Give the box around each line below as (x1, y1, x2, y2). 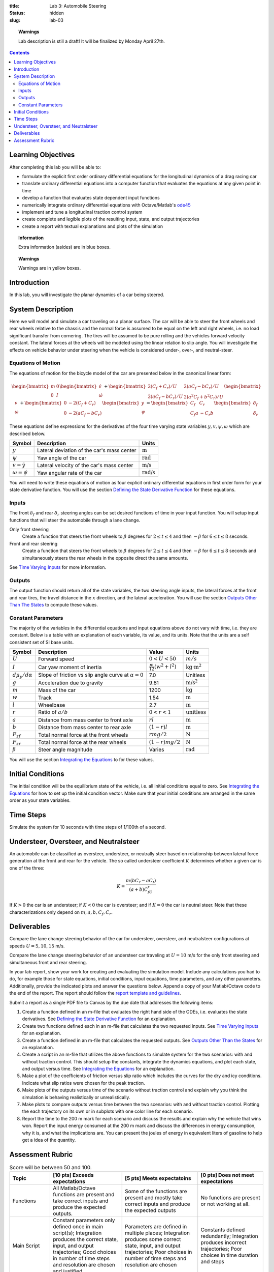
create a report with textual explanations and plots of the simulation (22, 223, 163, 229)
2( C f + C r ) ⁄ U (148, 383, 177, 390)
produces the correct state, (52, 1236, 118, 1243)
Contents (9, 49, 30, 55)
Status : (9, 10, 25, 16)
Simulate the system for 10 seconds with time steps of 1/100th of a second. (9, 824, 166, 830)
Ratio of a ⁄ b (38, 709, 68, 716)
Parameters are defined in (125, 1223, 187, 1230)
